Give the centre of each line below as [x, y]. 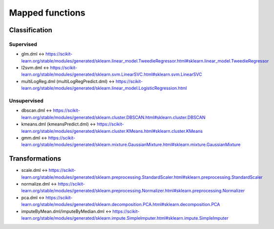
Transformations [35, 159]
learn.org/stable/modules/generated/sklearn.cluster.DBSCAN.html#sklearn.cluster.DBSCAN [113, 117]
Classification [31, 30]
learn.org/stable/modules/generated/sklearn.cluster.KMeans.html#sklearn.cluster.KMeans [112, 131]
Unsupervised [26, 101]
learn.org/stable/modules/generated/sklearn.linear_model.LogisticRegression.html [104, 88]
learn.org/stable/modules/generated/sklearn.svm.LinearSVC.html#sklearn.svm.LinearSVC [112, 74]
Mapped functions [47, 13]
